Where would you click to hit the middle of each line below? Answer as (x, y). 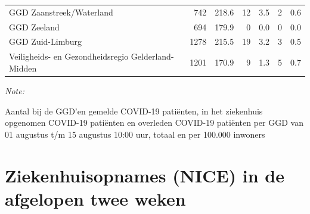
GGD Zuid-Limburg (45, 41)
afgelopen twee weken (95, 198)
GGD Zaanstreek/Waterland (61, 12)
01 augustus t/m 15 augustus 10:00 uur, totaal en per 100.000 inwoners (135, 134)
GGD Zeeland (34, 27)
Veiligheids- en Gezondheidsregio (69, 56)
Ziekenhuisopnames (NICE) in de (145, 175)
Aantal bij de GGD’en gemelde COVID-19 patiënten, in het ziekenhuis (134, 111)
